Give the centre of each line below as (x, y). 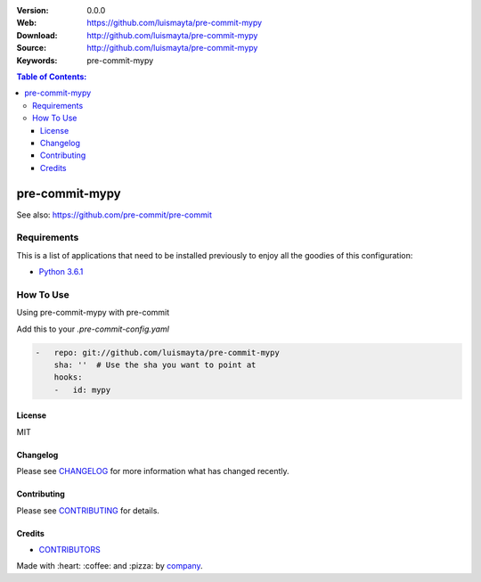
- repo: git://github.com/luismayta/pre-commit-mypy (157, 352)
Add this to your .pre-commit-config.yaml (93, 329)
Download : (37, 35)
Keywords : (37, 60)
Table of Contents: (52, 77)
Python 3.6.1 (61, 272)
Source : (32, 48)
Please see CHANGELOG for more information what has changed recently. (153, 471)
